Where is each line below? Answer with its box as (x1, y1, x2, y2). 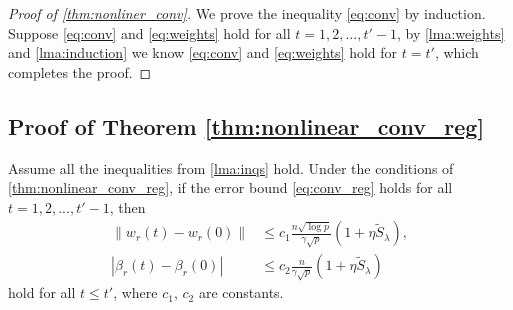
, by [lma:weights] (396, 22, 505, 43)
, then (109, 196, 146, 217)
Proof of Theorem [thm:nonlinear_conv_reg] (8, 110, 485, 141)
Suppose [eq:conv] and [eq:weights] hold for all (8, 22, 291, 43)
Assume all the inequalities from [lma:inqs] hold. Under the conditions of (8, 157, 454, 178)
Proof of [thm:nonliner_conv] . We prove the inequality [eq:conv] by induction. (8, 3, 486, 23)
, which (434, 42, 479, 63)
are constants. (198, 282, 284, 303)
